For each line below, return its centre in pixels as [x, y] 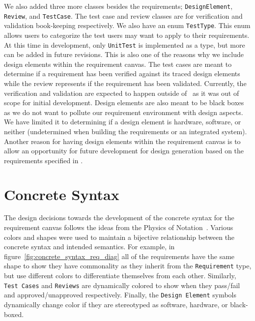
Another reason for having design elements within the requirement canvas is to [122, 141]
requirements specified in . [43, 160]
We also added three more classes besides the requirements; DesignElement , [118, 6]
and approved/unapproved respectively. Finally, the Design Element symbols [120, 295]
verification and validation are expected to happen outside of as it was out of [122, 93]
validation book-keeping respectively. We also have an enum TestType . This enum [127, 25]
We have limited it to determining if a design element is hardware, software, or [123, 122]
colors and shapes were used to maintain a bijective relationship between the [119, 237]
